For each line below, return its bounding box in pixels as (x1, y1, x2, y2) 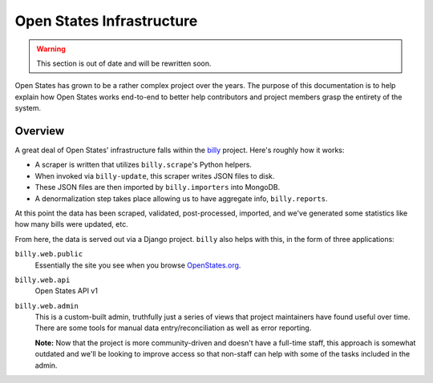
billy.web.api (14, 275, 71, 284)
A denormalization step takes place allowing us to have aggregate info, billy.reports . (34, 193, 328, 204)
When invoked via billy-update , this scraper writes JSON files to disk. (34, 171, 275, 180)
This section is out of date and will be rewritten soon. (36, 58, 212, 68)
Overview (14, 124, 65, 138)
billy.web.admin (14, 301, 79, 310)
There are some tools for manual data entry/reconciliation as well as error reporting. (34, 323, 312, 333)
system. (14, 103, 42, 113)
